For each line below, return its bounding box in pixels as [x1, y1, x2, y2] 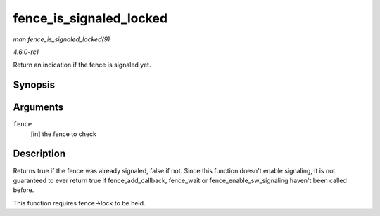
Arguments [13, 102, 64, 114]
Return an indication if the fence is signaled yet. [13, 60, 151, 69]
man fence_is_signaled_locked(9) [13, 35, 110, 43]
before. [13, 186, 34, 194]
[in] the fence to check [30, 130, 96, 138]
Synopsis [13, 79, 56, 91]
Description [13, 148, 66, 160]
